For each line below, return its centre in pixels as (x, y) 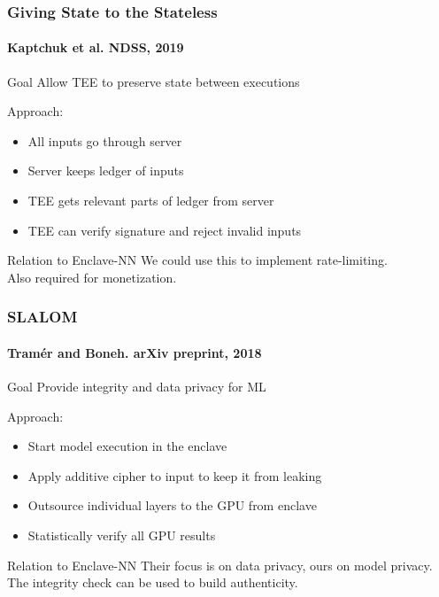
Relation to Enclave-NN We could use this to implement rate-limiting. (197, 260)
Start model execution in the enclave (127, 446)
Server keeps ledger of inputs (106, 171)
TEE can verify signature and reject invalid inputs (165, 230)
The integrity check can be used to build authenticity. (153, 582)
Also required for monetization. (92, 277)
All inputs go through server (105, 140)
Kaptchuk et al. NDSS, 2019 (96, 47)
